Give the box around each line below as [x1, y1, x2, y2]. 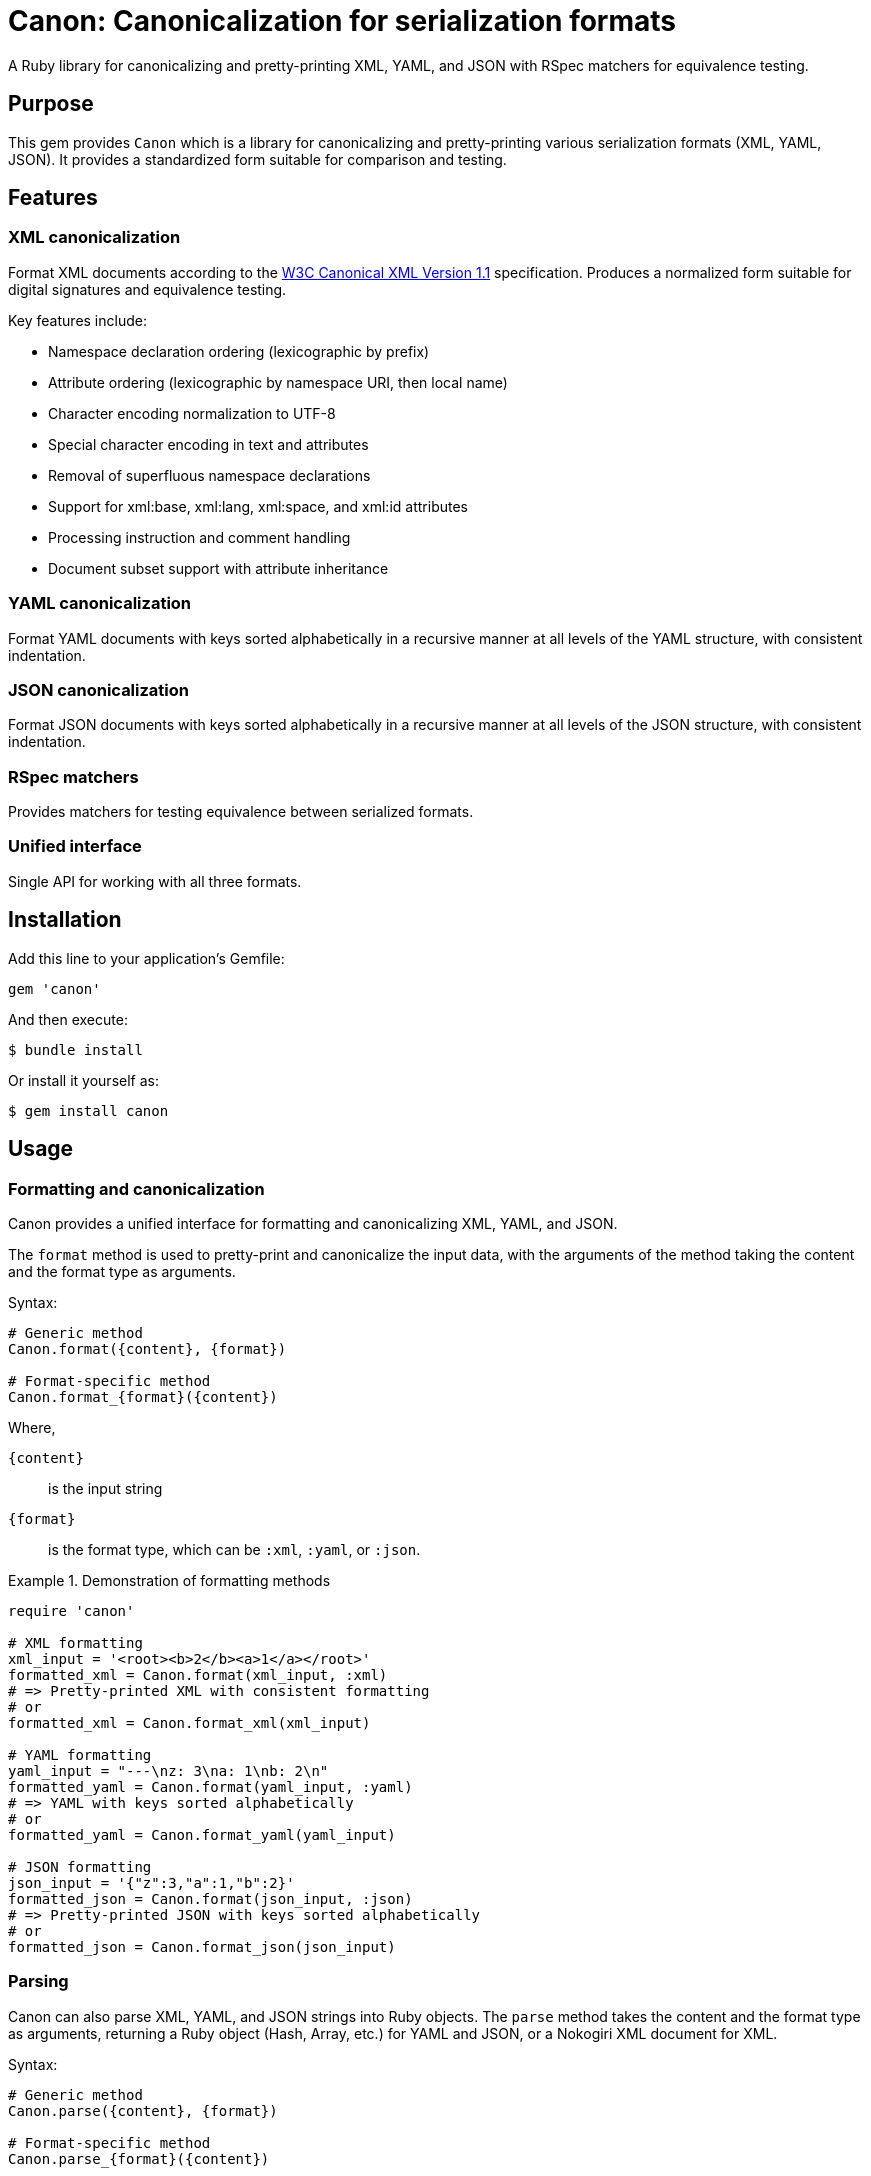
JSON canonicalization [8, 679, 189, 700]
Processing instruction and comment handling [48, 528, 351, 546]
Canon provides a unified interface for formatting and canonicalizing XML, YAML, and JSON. [8, 1214, 618, 1232]
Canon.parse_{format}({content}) [8, 2150, 270, 2167]
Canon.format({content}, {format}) [8, 1340, 287, 1357]
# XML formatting [8, 1634, 143, 1651]
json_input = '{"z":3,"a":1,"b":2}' [8, 1874, 295, 1891]
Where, [8, 1418, 56, 1436]
